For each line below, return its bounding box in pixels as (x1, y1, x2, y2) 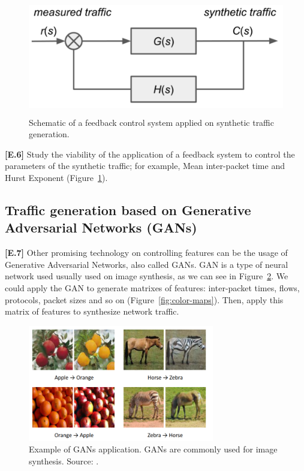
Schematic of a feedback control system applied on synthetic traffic (29, 116, 274, 128)
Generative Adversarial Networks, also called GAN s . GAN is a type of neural (5, 258, 288, 270)
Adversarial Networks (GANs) (5, 218, 197, 237)
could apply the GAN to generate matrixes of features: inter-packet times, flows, (5, 281, 300, 294)
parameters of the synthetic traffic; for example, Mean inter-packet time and (5, 159, 285, 172)
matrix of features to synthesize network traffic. (5, 305, 179, 318)
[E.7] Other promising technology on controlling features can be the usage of (5, 246, 288, 259)
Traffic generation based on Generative (5, 200, 251, 219)
